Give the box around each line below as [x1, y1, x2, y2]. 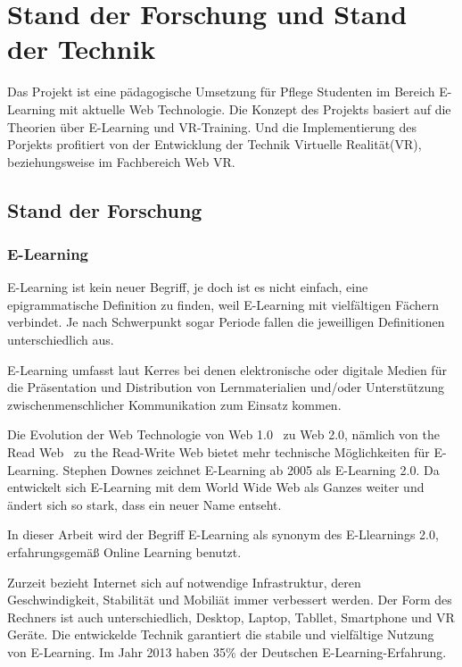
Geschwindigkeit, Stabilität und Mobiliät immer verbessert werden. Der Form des [7, 590, 452, 609]
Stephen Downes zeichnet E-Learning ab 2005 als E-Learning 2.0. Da [62, 460, 440, 479]
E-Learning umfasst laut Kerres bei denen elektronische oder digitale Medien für [7, 360, 447, 379]
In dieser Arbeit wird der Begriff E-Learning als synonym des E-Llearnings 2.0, [7, 525, 439, 544]
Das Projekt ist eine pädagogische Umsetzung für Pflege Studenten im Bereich [7, 82, 435, 101]
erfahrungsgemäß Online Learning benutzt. [7, 543, 242, 561]
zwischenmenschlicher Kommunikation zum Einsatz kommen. [7, 395, 342, 413]
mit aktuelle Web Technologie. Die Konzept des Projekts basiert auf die [59, 99, 451, 118]
